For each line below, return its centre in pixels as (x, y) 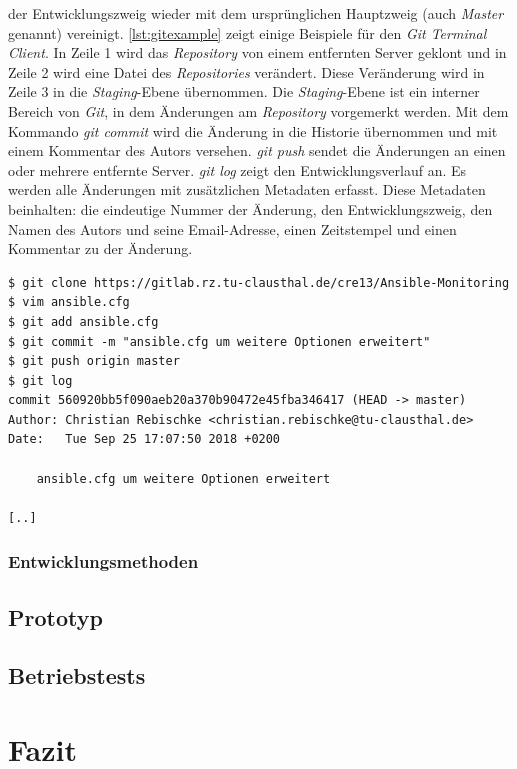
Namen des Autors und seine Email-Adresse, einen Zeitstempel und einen (232, 228)
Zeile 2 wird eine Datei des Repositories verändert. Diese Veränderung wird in (246, 71)
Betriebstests (77, 675)
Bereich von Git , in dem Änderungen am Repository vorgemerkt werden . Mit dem (258, 110)
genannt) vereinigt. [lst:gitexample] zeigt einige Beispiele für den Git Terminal (247, 32)
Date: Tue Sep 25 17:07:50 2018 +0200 (144, 439)
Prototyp (55, 616)
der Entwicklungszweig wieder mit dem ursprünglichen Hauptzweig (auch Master (256, 13)
